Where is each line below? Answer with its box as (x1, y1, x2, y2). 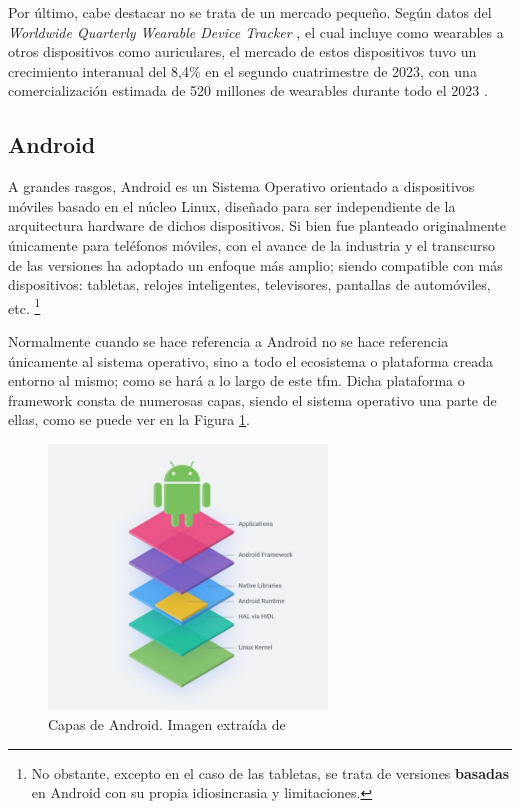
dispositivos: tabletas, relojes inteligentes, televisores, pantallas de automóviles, (8, 274, 491, 295)
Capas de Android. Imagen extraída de (48, 714, 286, 734)
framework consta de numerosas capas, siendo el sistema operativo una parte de (8, 389, 497, 410)
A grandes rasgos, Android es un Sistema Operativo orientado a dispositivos (8, 176, 475, 197)
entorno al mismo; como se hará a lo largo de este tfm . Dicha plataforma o (8, 370, 465, 391)
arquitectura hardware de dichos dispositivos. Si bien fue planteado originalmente (8, 215, 506, 236)
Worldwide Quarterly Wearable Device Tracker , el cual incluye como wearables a (8, 21, 504, 42)
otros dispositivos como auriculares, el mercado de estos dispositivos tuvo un (8, 41, 477, 62)
